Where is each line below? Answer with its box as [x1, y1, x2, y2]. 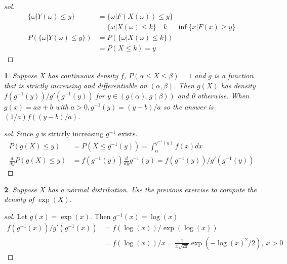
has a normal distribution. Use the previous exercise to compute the [48, 184, 257, 194]
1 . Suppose [4, 70, 37, 81]
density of [4, 194, 34, 204]
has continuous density [48, 70, 118, 81]
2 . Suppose [4, 184, 37, 194]
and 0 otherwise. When [177, 90, 250, 100]
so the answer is [163, 101, 214, 112]
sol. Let [4, 210, 27, 221]
